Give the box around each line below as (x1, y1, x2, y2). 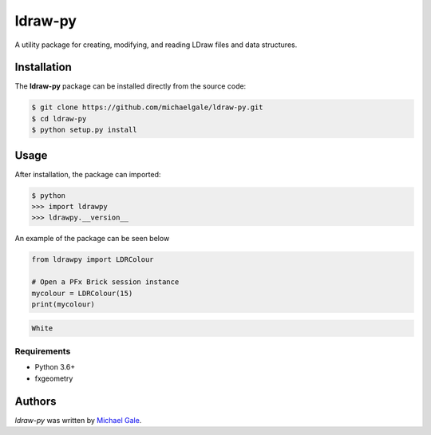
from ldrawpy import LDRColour (31, 255, 155, 264)
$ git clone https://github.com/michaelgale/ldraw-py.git (31, 103, 263, 112)
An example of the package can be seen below (14, 234, 170, 243)
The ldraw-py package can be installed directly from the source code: (14, 81, 247, 91)
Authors (14, 394, 57, 408)
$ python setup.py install (31, 125, 137, 135)
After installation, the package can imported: (14, 169, 161, 179)
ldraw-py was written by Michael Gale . (14, 415, 142, 425)
